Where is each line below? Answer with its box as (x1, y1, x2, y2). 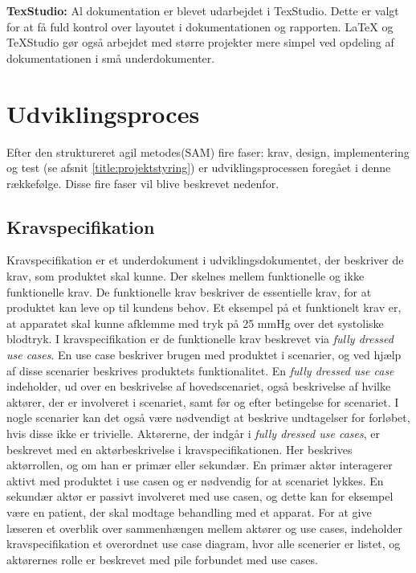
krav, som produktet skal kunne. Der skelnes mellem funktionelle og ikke (6, 268, 365, 284)
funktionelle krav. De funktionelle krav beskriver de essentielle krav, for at (6, 283, 372, 300)
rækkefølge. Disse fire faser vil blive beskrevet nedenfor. (6, 174, 279, 191)
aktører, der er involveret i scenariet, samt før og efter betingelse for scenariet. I (6, 393, 399, 410)
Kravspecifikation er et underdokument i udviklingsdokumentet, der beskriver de (6, 252, 404, 268)
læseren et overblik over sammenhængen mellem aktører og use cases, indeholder (6, 519, 402, 536)
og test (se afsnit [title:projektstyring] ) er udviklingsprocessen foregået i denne (6, 159, 391, 176)
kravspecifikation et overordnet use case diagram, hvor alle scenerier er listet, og (6, 535, 401, 552)
